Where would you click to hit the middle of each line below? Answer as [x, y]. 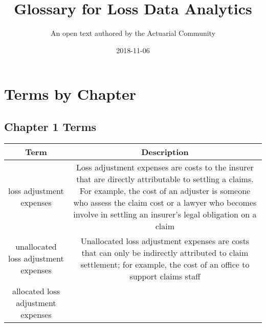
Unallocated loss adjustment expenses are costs [165, 241]
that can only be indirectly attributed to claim [165, 252]
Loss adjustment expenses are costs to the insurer [165, 167]
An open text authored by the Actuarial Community [133, 33]
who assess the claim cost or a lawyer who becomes [165, 202]
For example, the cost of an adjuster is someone [165, 190]
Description [165, 151]
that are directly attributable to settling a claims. [165, 179]
